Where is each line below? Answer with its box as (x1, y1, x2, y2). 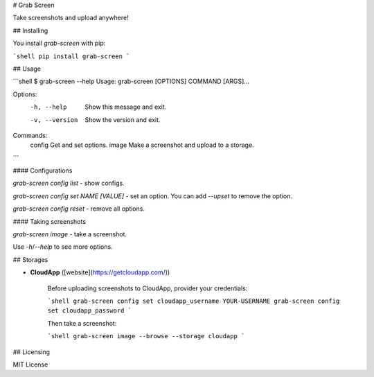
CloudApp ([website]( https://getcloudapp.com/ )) (30, 268, 170, 277)
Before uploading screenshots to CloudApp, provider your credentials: (47, 284, 248, 292)
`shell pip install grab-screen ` (12, 52, 130, 60)
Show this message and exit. (84, 103, 167, 111)
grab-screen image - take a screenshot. (12, 230, 127, 238)
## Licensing (12, 347, 51, 356)
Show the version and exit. (84, 115, 161, 124)
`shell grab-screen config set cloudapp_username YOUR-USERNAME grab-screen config (47, 297, 340, 305)
